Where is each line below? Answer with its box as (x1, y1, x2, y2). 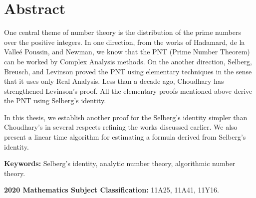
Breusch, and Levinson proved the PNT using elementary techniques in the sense (4, 66, 252, 76)
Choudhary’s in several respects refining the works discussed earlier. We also (4, 122, 238, 132)
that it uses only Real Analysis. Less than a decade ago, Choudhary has (4, 76, 224, 86)
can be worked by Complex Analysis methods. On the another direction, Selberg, (4, 56, 253, 66)
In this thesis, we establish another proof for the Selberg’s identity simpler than (4, 112, 248, 122)
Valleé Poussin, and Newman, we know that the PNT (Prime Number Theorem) (4, 46, 250, 57)
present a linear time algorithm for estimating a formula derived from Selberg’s (4, 132, 246, 142)
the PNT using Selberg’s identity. (4, 95, 106, 106)
